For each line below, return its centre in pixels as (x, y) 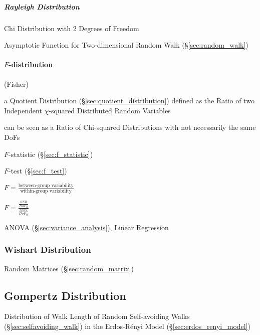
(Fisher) (16, 83)
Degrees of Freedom (109, 28)
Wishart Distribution (48, 249)
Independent (23, 110)
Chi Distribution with (37, 28)
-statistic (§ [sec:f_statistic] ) (51, 154)
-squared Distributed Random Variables (110, 110)
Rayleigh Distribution (42, 6)
